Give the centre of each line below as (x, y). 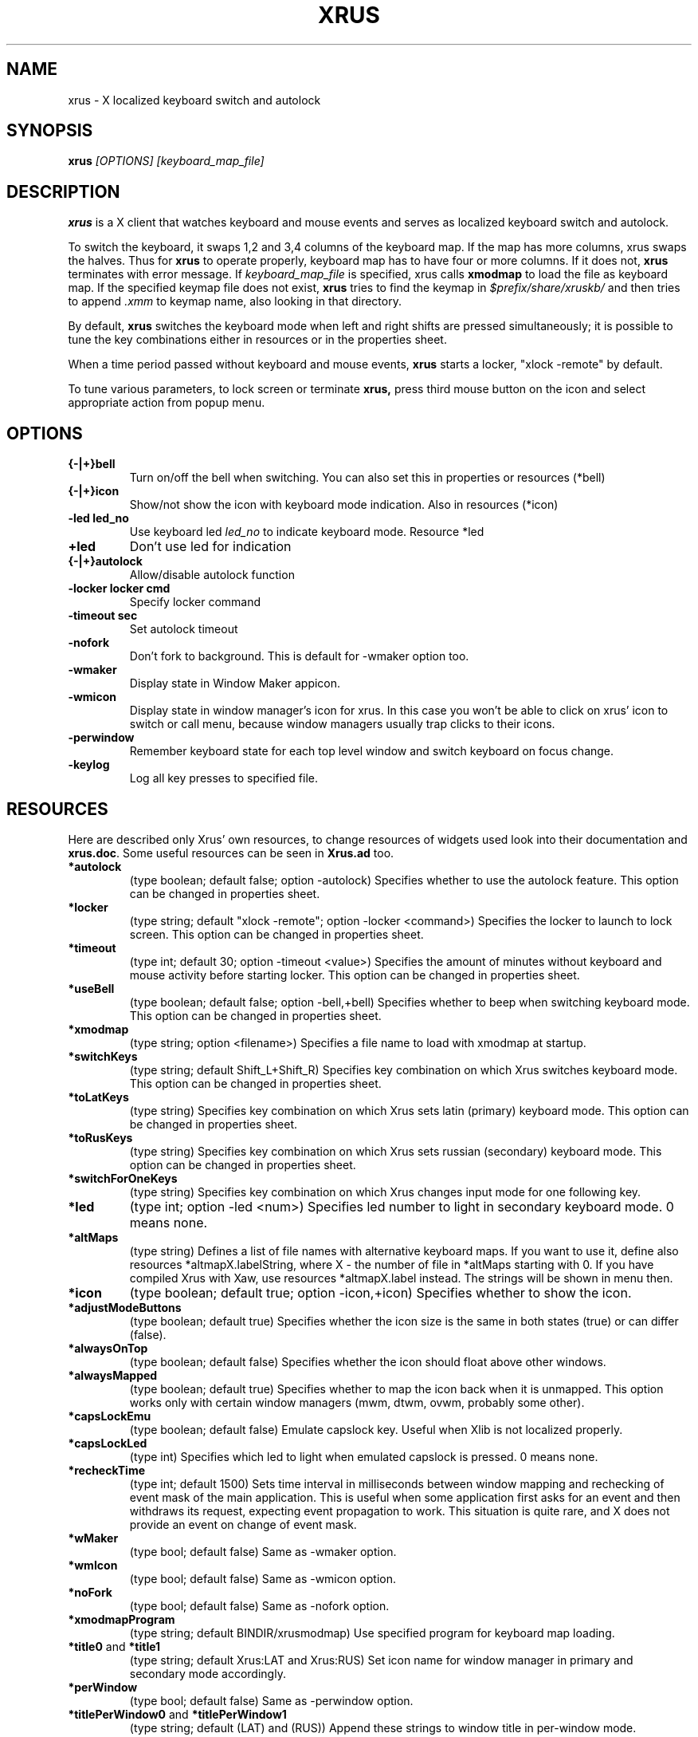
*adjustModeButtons (125, 1307)
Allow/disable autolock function (212, 575)
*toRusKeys (100, 1137)
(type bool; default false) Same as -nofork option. (259, 1605)
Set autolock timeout (184, 629)
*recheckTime (107, 1470)
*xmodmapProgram (122, 1619)
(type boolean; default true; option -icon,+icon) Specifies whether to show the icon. (380, 1292)
